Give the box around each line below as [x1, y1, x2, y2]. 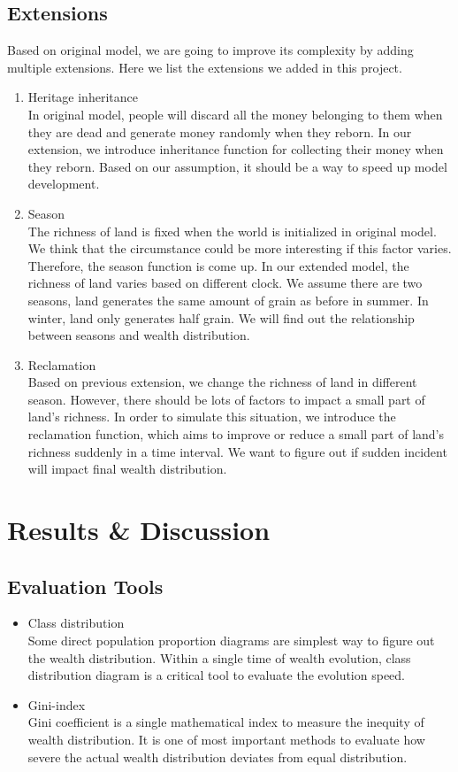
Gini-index [27, 695, 86, 714]
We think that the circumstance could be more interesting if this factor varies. [27, 239, 452, 258]
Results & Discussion [7, 512, 271, 548]
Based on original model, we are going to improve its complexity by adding [7, 41, 414, 59]
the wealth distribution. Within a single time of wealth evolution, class [27, 648, 411, 667]
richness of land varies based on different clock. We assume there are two [27, 274, 423, 292]
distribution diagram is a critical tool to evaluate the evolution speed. [27, 666, 405, 684]
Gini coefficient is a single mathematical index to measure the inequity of [27, 713, 424, 731]
